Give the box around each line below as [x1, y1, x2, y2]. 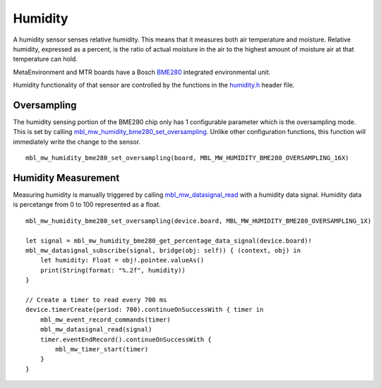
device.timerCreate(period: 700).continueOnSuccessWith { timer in [25, 305, 264, 314]
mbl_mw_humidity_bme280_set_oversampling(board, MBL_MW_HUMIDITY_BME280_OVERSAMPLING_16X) [25, 154, 349, 162]
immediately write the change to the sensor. [13, 138, 141, 146]
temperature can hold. [13, 55, 78, 63]
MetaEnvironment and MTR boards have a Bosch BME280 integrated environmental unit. [13, 68, 271, 76]
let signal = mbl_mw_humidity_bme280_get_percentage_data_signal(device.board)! [25, 236, 313, 245]
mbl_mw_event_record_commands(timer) [40, 315, 171, 324]
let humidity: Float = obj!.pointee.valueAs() [40, 256, 205, 265]
